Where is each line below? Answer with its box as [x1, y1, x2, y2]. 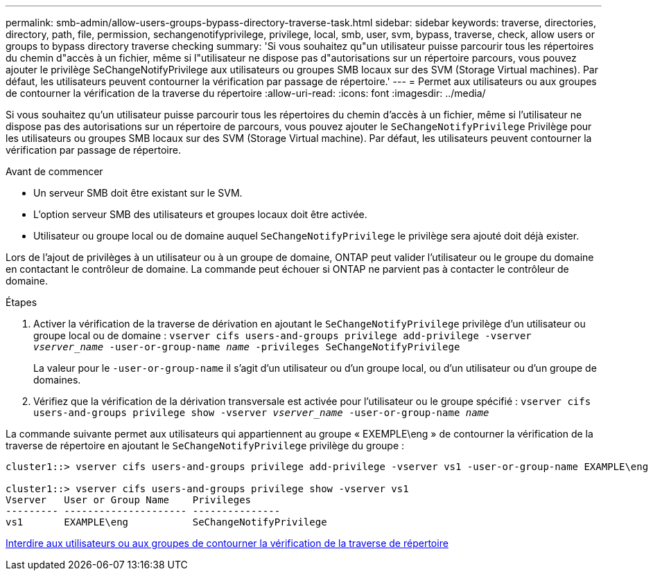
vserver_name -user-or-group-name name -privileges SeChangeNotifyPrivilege [33, 341, 460, 352]
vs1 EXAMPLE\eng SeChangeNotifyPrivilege [6, 516, 327, 528]
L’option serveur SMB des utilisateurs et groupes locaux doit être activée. [33, 208, 367, 220]
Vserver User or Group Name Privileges [6, 494, 252, 505]
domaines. [33, 374, 81, 386]
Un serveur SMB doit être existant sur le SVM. [33, 187, 243, 199]
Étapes [6, 296, 37, 308]
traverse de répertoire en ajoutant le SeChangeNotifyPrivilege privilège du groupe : [6, 440, 405, 451]
